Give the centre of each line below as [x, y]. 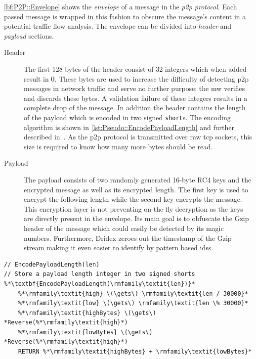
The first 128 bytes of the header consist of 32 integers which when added [135, 68]
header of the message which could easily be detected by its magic [124, 228]
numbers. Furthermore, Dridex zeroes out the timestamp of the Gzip [128, 238]
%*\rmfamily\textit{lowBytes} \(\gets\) [85, 332]
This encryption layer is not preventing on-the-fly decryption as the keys [133, 208]
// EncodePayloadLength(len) [52, 264]
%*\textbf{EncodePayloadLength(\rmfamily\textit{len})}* [100, 284]
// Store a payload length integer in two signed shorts [100, 274]
